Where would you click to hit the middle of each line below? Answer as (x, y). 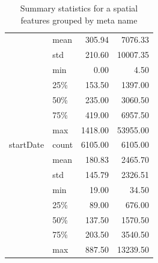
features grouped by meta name (79, 20)
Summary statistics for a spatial (79, 8)
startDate (27, 144)
